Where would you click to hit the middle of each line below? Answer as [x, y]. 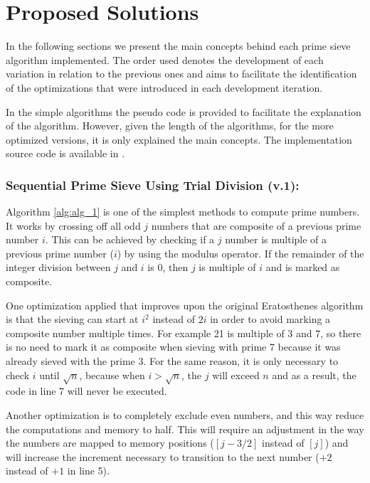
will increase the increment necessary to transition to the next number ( [163, 456]
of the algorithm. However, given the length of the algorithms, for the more [170, 126]
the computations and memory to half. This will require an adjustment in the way [185, 429]
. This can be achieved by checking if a [130, 239]
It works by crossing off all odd [73, 225]
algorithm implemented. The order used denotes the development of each [165, 59]
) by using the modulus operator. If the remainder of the [240, 253]
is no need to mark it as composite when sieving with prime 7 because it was [173, 347]
